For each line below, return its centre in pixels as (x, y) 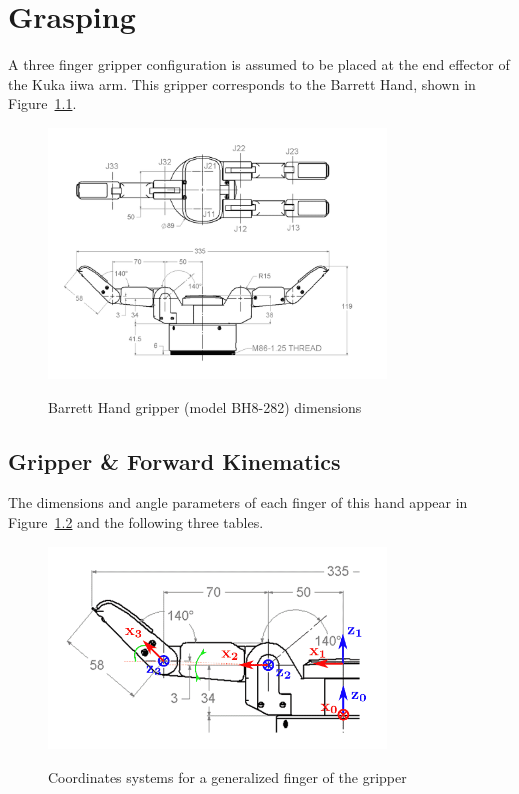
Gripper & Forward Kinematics (174, 460)
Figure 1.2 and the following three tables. (136, 521)
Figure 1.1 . (42, 103)
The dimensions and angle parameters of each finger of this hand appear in (238, 502)
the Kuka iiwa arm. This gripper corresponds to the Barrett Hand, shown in (242, 83)
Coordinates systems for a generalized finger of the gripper (227, 777)
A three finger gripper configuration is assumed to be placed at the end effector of (259, 64)
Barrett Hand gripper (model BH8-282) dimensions (205, 406)
